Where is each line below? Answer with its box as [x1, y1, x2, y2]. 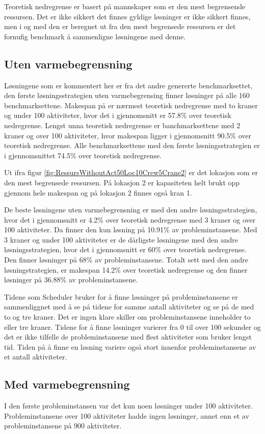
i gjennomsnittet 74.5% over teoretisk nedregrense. [4, 150, 162, 160]
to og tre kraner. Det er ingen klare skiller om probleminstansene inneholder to [4, 311, 251, 322]
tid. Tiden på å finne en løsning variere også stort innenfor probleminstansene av [4, 341, 256, 352]
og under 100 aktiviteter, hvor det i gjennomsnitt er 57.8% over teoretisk [4, 110, 231, 120]
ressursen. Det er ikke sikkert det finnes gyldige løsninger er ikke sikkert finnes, [4, 11, 251, 21]
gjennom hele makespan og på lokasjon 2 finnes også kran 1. [4, 187, 192, 198]
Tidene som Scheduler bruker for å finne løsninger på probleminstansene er [4, 291, 238, 302]
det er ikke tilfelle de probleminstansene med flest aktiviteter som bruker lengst [4, 331, 252, 342]
